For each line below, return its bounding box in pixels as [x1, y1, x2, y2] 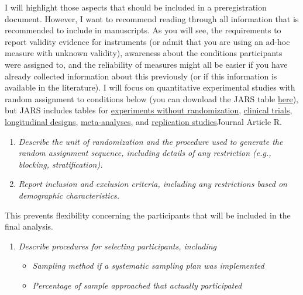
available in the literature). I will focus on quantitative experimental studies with [5, 81, 295, 93]
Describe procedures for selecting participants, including [18, 240, 216, 252]
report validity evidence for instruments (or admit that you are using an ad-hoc [5, 35, 290, 47]
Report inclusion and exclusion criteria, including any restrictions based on [18, 178, 287, 190]
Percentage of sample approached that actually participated [32, 279, 242, 291]
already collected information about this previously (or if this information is [5, 70, 277, 82]
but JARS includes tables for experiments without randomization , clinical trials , [5, 104, 292, 116]
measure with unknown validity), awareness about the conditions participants [5, 47, 283, 59]
